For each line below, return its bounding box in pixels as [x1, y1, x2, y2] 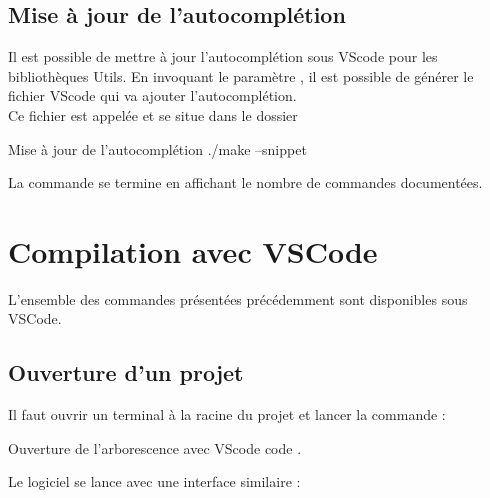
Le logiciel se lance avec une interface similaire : [8, 471, 301, 492]
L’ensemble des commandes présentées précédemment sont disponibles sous [8, 288, 468, 309]
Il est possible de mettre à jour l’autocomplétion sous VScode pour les [8, 46, 438, 67]
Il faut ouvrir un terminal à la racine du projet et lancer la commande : [8, 404, 446, 425]
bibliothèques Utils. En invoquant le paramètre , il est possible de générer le [8, 65, 474, 86]
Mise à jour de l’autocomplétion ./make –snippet [8, 138, 307, 159]
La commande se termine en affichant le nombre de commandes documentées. [8, 172, 483, 193]
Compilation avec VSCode [8, 230, 378, 271]
